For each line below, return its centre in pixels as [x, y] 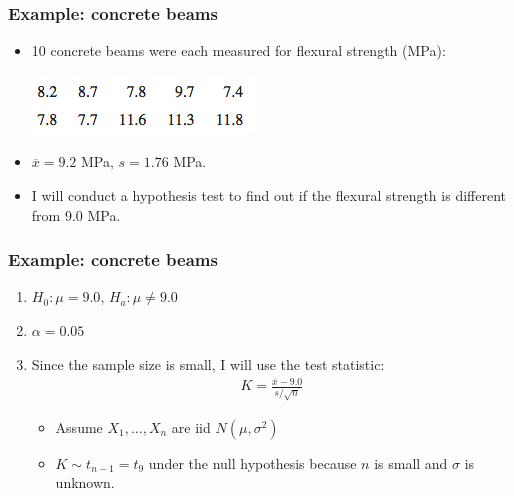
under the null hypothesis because [252, 462]
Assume [79, 426]
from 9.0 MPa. [76, 214]
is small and [411, 462]
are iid [191, 426]
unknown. [85, 482]
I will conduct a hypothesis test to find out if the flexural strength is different [268, 195]
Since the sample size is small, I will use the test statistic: [208, 363]
